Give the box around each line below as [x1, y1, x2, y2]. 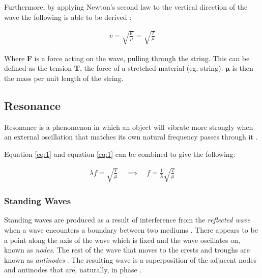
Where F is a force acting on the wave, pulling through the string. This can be [4, 52, 250, 63]
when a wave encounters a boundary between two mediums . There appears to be [4, 224, 258, 235]
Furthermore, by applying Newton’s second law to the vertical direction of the [4, 2, 248, 12]
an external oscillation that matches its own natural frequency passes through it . [4, 131, 258, 142]
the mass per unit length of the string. [4, 72, 124, 83]
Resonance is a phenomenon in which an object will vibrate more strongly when [4, 121, 253, 132]
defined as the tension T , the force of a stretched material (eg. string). [4, 63, 223, 73]
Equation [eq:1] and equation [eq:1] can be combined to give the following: [4, 148, 236, 159]
